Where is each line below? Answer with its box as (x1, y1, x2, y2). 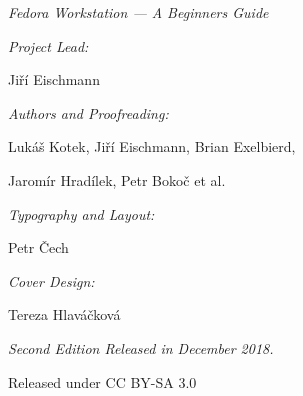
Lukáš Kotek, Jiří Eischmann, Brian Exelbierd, (8, 136, 296, 157)
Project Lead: (8, 35, 89, 56)
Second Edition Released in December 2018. (8, 337, 274, 358)
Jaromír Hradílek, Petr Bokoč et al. (8, 169, 226, 190)
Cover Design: (8, 270, 95, 291)
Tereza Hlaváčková (8, 304, 121, 325)
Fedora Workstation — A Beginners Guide (8, 2, 269, 22)
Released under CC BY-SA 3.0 (8, 371, 197, 392)
